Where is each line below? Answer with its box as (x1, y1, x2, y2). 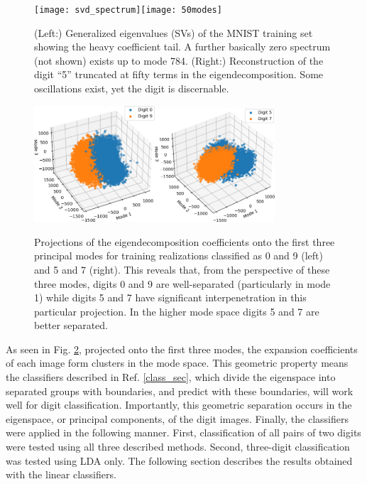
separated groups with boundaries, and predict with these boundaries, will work (6, 383, 354, 398)
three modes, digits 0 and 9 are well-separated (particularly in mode (34, 276, 331, 291)
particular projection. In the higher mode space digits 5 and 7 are (34, 303, 319, 318)
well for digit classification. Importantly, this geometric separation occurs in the (6, 397, 352, 412)
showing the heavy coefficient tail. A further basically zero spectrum (34, 39, 331, 54)
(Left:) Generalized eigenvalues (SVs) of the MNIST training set (34, 25, 313, 40)
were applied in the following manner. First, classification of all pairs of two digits (6, 425, 361, 440)
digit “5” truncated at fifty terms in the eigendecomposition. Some (34, 67, 324, 82)
